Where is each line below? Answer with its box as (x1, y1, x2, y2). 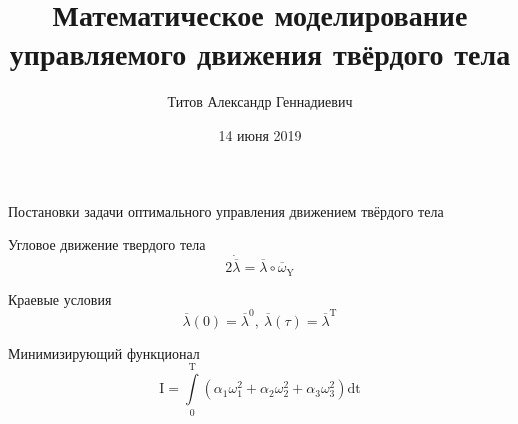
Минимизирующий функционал (8, 342, 200, 363)
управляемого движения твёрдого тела (9, 33, 511, 74)
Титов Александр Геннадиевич (167, 91, 353, 112)
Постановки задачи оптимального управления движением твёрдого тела (8, 200, 444, 221)
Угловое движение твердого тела (8, 234, 206, 255)
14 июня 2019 (218, 124, 302, 145)
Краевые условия (8, 288, 112, 309)
